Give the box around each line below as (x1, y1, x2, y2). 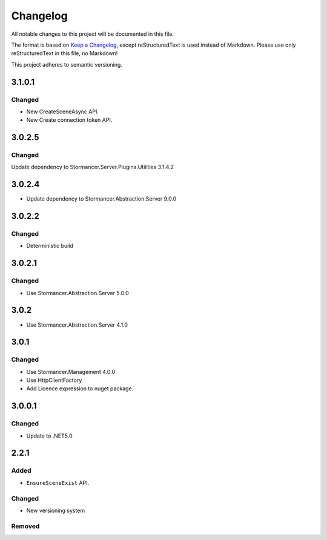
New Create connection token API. (26, 116, 113, 124)
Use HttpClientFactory (26, 376, 82, 384)
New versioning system (26, 507, 85, 514)
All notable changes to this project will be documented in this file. (11, 30, 174, 38)
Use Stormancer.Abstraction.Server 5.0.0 (26, 289, 130, 296)
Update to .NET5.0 (26, 432, 73, 439)
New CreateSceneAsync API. (26, 108, 99, 115)
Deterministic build (26, 242, 74, 250)
